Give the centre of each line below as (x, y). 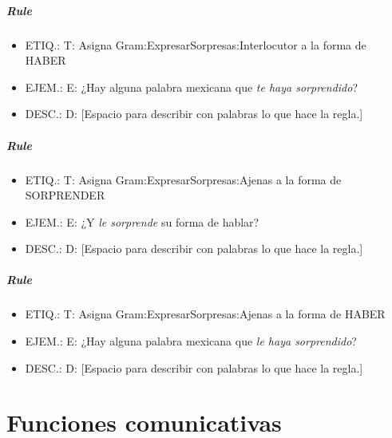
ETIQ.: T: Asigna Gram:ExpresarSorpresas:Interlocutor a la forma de (196, 44)
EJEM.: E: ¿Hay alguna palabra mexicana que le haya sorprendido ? (191, 341)
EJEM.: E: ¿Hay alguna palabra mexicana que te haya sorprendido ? (192, 87)
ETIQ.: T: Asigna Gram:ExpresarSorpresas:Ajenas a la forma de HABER (205, 314)
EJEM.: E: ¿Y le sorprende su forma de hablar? (142, 221)
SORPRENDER (65, 195)
